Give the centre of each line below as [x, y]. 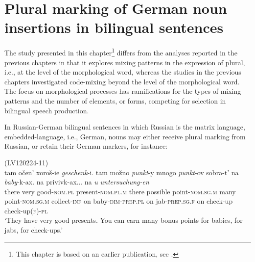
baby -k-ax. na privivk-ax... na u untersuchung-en [77, 182]
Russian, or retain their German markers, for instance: [86, 146]
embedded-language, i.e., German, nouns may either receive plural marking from [125, 136]
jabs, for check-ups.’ [34, 230]
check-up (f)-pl [26, 210]
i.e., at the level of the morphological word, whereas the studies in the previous [123, 72]
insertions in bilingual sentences [114, 27]
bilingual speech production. [47, 110]
